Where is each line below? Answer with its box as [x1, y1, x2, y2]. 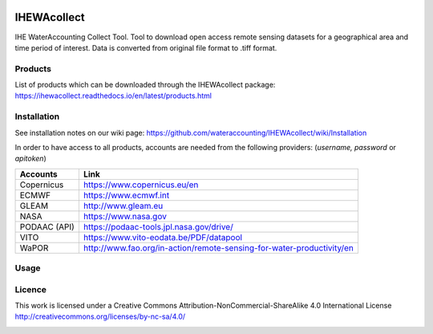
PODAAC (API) [19, 221, 75, 232]
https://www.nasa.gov [83, 210, 168, 222]
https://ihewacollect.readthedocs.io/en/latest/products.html [14, 91, 212, 100]
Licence [14, 283, 47, 295]
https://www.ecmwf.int [83, 189, 170, 201]
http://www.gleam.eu [83, 200, 164, 211]
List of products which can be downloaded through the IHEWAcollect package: [14, 80, 276, 90]
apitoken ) [14, 153, 47, 164]
